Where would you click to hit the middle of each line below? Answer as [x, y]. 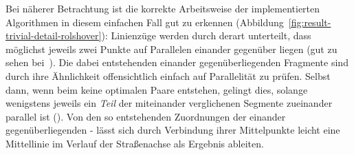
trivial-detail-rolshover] [54, 35]
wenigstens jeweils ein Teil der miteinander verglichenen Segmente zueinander [169, 103]
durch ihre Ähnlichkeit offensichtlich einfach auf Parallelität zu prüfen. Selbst [168, 75]
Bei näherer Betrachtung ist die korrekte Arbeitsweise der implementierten [163, 8]
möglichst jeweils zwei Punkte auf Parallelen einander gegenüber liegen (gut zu [172, 49]
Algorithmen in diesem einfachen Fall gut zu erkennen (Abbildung [145, 22]
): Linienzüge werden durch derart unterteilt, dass [206, 35]
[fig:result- [310, 22]
